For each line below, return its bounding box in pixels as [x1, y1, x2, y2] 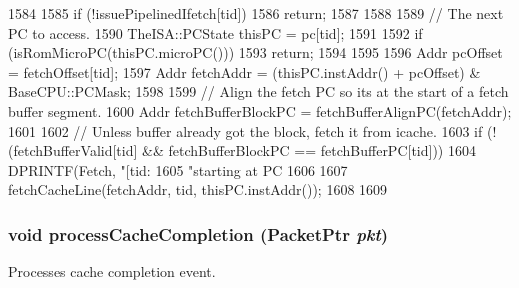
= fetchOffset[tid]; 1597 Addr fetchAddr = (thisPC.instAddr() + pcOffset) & [8, 61, 481, 82]
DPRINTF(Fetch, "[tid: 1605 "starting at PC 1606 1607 [8, 159, 348, 180]
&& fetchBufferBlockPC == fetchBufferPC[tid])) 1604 [142, 140, 476, 161]
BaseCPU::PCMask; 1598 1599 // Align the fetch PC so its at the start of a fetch [8, 81, 509, 102]
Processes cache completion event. [8, 261, 216, 282]
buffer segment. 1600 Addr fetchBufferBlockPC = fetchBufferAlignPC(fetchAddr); [8, 100, 512, 121]
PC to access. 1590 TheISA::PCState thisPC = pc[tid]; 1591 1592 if [8, 22, 423, 43]
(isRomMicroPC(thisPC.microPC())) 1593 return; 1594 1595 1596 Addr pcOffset [8, 42, 503, 63]
